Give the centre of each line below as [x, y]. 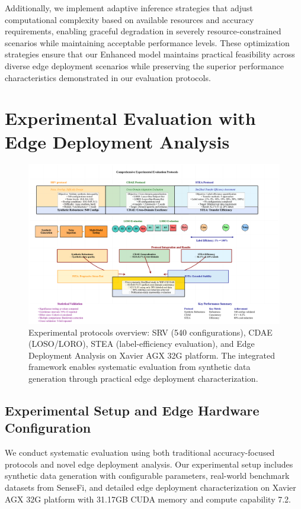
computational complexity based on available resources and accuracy [129, 19]
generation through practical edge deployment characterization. [143, 378]
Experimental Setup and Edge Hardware [132, 410]
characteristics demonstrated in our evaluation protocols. [108, 77]
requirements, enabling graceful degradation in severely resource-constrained [143, 31]
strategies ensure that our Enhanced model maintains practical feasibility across [150, 54]
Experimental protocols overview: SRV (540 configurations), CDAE [150, 332]
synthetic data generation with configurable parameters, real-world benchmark [147, 476]
